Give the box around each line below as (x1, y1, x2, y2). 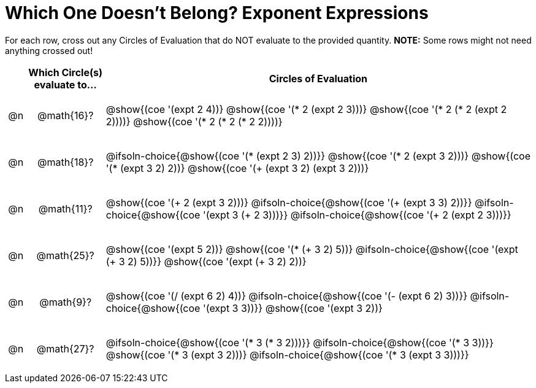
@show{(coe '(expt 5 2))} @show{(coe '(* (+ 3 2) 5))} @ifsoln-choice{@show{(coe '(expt (105, 243, 518, 255)
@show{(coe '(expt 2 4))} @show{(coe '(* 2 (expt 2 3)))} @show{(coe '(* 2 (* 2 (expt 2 (105, 103, 507, 115)
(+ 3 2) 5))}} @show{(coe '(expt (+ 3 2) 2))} (105, 255, 307, 268)
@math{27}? (36, 342, 94, 355)
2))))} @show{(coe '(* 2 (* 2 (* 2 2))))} (105, 115, 283, 128)
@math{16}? (37, 109, 94, 122)
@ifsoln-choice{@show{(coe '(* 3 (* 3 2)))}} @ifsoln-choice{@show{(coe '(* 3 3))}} (105, 336, 494, 349)
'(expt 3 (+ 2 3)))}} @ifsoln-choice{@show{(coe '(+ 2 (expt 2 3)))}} (202, 208, 511, 221)
